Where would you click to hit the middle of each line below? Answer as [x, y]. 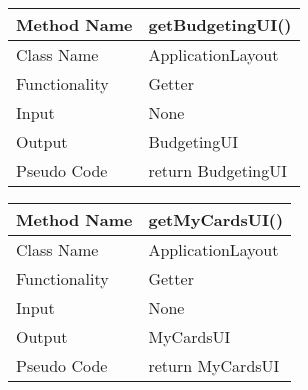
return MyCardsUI [214, 365]
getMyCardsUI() [216, 219]
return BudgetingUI [218, 170]
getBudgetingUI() [220, 24]
